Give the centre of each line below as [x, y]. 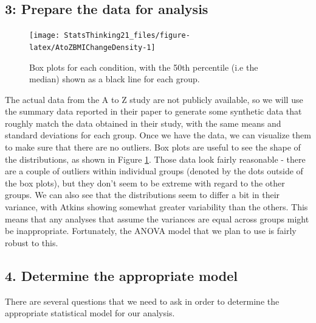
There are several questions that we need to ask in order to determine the [142, 301]
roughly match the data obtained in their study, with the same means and [143, 123]
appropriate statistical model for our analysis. [90, 313]
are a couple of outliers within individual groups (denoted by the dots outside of [154, 171]
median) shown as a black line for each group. [115, 79]
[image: [45, 36]
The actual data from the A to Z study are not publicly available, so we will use [154, 99]
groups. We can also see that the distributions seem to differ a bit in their [143, 195]
